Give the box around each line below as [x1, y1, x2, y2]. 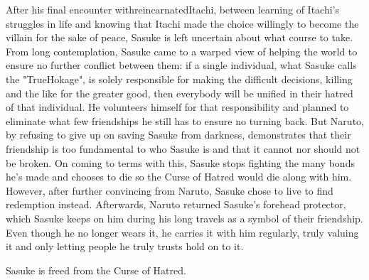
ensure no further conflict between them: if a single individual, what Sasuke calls [6, 58, 357, 72]
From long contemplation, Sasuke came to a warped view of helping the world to [6, 43, 358, 58]
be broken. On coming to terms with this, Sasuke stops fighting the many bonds [6, 155, 355, 170]
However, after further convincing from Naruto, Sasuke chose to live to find [6, 183, 333, 198]
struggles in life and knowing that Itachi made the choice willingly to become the [6, 16, 359, 31]
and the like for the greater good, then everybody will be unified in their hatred [6, 85, 353, 100]
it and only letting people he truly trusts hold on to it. [6, 239, 244, 254]
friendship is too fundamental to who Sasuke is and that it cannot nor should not [6, 141, 360, 156]
